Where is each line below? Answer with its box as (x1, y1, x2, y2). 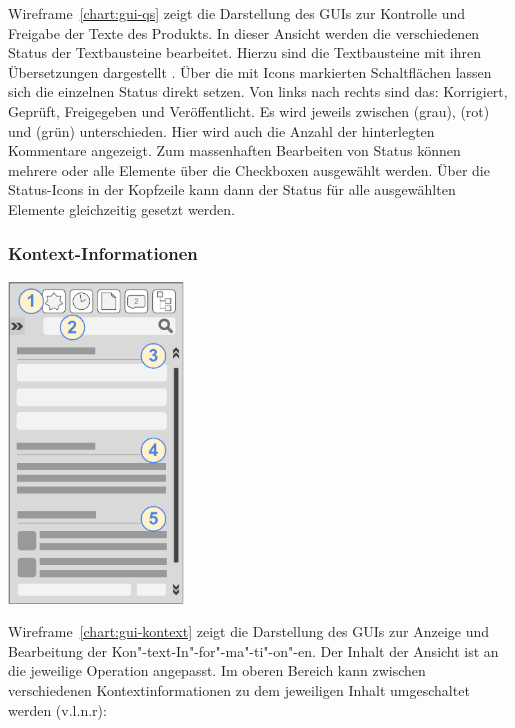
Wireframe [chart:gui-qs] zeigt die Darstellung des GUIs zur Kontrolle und (8, 3, 466, 23)
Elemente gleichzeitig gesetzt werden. (8, 198, 235, 219)
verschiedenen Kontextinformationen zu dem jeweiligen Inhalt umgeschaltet (8, 679, 470, 700)
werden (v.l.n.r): (8, 699, 107, 720)
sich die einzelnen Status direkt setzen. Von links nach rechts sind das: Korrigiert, (8, 81, 508, 102)
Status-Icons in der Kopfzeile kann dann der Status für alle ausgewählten (8, 179, 456, 200)
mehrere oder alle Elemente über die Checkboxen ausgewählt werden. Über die (8, 159, 490, 180)
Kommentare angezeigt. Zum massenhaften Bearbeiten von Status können (8, 140, 461, 161)
